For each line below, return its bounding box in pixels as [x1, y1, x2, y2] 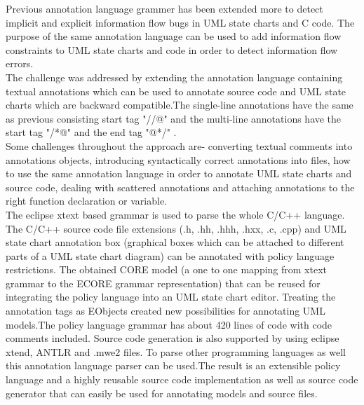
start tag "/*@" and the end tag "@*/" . [6, 125, 177, 139]
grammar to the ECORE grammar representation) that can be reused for [6, 275, 321, 290]
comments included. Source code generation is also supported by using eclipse [6, 331, 339, 345]
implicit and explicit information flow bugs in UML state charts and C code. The [6, 15, 355, 29]
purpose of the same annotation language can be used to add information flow [6, 29, 342, 43]
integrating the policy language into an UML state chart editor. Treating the [6, 289, 336, 304]
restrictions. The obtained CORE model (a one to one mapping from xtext [6, 262, 327, 277]
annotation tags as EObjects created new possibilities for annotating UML [6, 303, 325, 318]
